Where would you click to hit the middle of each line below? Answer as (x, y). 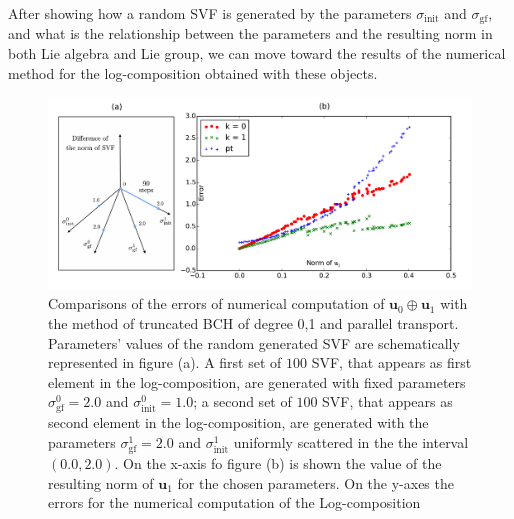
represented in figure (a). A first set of (165, 362)
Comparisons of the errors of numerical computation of (216, 303)
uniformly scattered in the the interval (351, 442)
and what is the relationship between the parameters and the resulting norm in (250, 33)
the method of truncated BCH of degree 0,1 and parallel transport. (253, 322)
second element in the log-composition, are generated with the (238, 422)
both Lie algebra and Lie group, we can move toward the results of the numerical (257, 53)
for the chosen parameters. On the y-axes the (315, 482)
